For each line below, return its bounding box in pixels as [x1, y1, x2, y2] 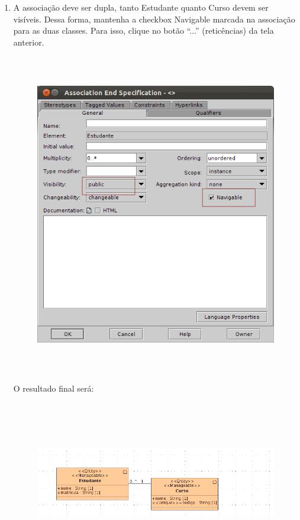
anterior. [13, 35, 44, 48]
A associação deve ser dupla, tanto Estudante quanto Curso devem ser [13, 1, 269, 13]
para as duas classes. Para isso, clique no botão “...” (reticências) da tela [13, 24, 274, 37]
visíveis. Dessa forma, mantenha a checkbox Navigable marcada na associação [13, 12, 295, 25]
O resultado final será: [13, 382, 94, 395]
